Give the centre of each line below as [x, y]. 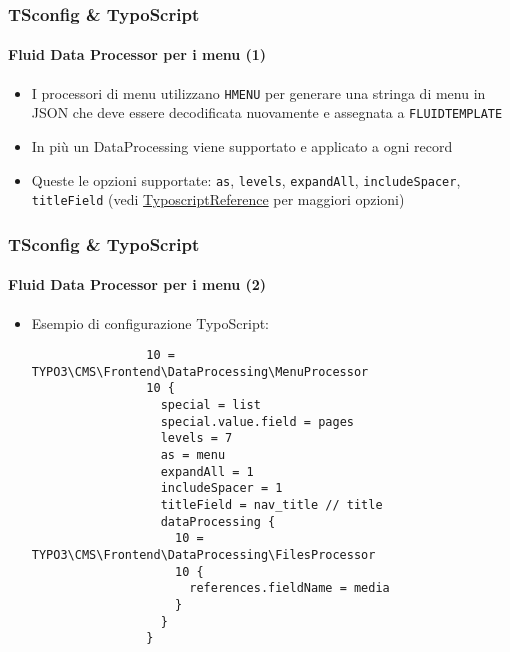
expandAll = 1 [207, 471]
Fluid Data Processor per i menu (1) [137, 54]
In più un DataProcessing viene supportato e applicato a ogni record [242, 145]
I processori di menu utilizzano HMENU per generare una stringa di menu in [258, 92]
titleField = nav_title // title [271, 505]
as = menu [193, 455]
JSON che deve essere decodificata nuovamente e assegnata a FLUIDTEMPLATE [267, 112]
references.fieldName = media [289, 588]
